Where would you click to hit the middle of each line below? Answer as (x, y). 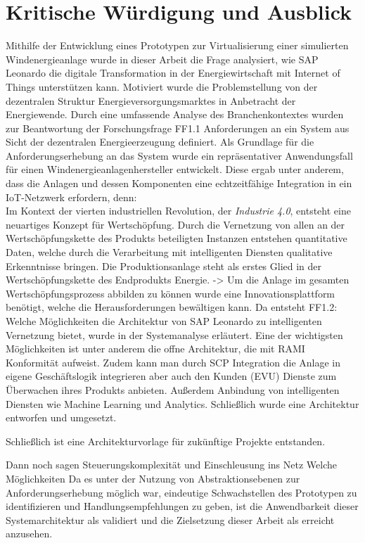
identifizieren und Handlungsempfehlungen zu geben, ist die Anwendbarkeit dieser (182, 506)
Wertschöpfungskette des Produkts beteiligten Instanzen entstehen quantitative (177, 238)
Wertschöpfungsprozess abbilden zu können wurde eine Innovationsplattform (171, 293)
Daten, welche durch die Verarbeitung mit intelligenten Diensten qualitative (169, 252)
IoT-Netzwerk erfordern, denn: (71, 197)
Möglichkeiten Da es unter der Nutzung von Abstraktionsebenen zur (153, 478)
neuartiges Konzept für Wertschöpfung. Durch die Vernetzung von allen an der (175, 224)
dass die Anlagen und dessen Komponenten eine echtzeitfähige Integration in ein (179, 183)
